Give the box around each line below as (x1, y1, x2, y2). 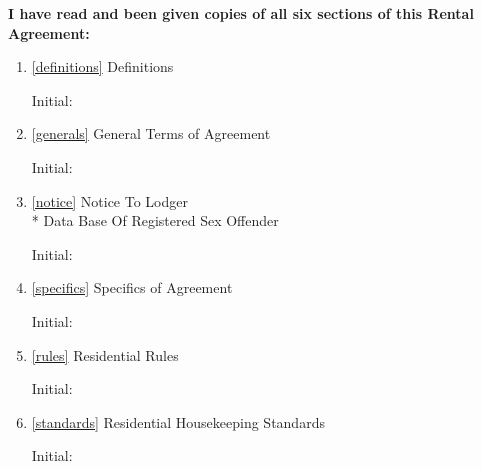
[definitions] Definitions (31, 56, 174, 77)
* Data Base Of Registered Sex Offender (31, 210, 279, 231)
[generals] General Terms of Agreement (31, 123, 271, 144)
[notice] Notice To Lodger (31, 190, 188, 211)
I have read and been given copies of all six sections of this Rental (8, 3, 474, 23)
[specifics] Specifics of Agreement (31, 277, 233, 298)
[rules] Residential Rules (31, 344, 179, 365)
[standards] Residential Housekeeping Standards (31, 411, 325, 432)
